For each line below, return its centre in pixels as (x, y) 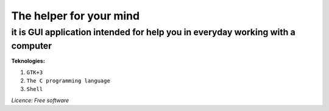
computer (31, 46)
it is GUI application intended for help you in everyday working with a (153, 32)
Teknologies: (28, 61)
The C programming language (69, 81)
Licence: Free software (40, 100)
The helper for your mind (76, 16)
